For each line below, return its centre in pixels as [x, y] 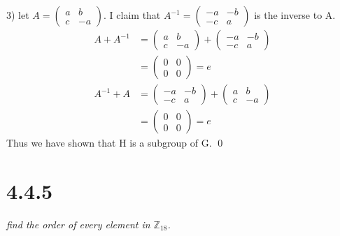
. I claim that [132, 15]
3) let [18, 15]
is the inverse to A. [295, 15]
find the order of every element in [78, 224]
